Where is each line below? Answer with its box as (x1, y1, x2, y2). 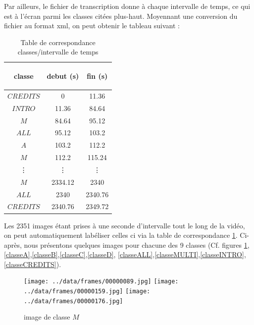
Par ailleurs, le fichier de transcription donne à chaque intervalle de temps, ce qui (4, 1, 251, 11)
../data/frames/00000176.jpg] (24, 297, 123, 305)
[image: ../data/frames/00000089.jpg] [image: (24, 278, 179, 285)
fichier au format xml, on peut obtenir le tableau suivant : (4, 20, 180, 31)
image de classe (24, 312, 70, 322)
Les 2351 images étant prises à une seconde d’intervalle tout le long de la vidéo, (4, 220, 245, 230)
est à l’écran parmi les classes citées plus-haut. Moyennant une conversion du (4, 10, 238, 21)
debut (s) (47, 70, 79, 81)
